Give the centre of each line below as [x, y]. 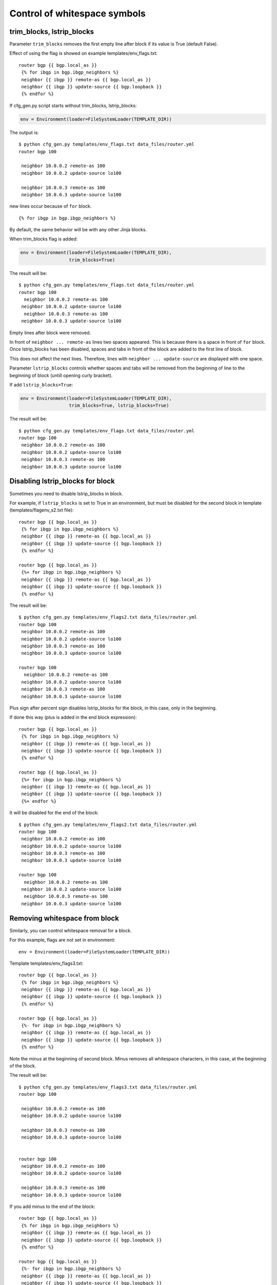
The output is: [24, 132]
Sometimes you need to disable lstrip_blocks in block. [66, 493]
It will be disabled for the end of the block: [54, 813]
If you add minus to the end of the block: [52, 1206]
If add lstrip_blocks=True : [41, 384]
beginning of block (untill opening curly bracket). [61, 375]
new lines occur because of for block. [51, 206]
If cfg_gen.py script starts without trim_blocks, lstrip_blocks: [73, 105]
